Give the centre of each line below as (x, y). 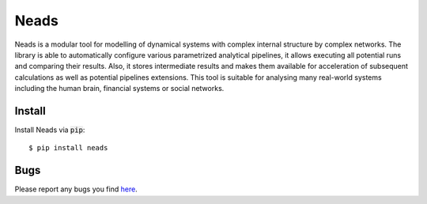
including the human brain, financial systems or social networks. (119, 89)
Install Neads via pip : (50, 130)
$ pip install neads (68, 148)
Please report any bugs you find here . (76, 189)
